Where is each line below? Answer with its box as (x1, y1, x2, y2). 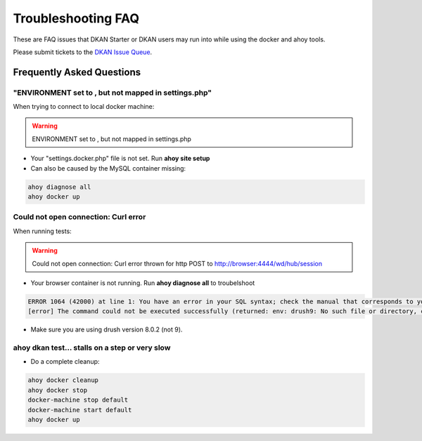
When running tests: (13, 227, 72, 235)
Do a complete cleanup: (30, 357, 100, 366)
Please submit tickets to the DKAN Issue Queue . (13, 48, 153, 56)
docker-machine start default (27, 406, 132, 414)
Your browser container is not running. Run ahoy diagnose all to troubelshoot (30, 278, 255, 287)
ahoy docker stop (27, 386, 88, 394)
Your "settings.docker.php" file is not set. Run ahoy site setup (30, 154, 210, 163)
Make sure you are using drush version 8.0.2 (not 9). (30, 325, 183, 334)
